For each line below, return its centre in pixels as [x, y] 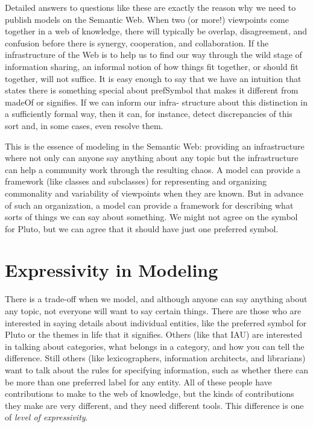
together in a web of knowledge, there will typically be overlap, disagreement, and [156, 31]
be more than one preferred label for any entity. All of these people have [138, 381]
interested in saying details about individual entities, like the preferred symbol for [156, 322]
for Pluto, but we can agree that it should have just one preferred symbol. [142, 228]
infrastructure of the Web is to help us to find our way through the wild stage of [153, 55]
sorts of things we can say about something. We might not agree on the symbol [151, 217]
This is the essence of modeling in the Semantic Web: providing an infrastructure [155, 146]
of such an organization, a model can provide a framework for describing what [149, 205]
